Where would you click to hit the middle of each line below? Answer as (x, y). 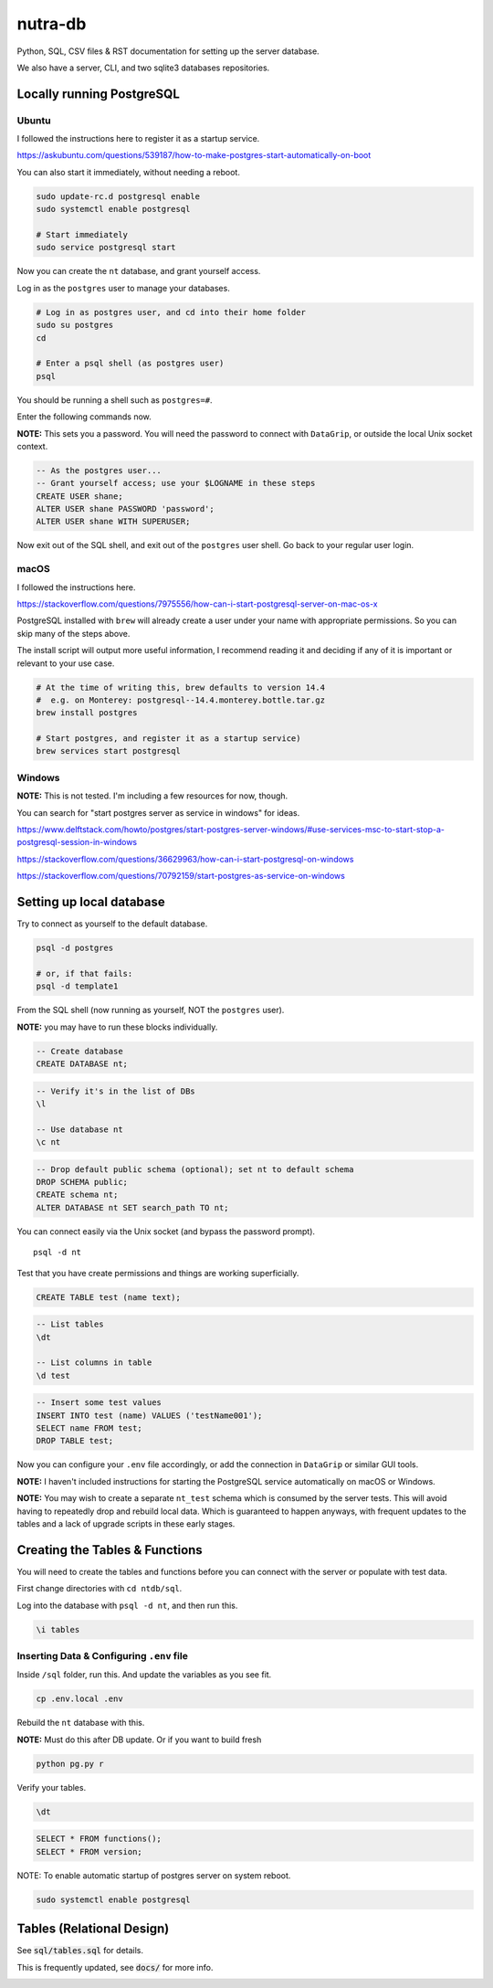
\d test (53, 1375)
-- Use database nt (79, 1129)
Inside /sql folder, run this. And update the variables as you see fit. (144, 1675)
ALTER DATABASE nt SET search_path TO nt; (132, 1207)
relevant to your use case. (66, 663)
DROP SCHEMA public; (82, 1182)
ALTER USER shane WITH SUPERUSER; (113, 522)
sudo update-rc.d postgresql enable (118, 196)
